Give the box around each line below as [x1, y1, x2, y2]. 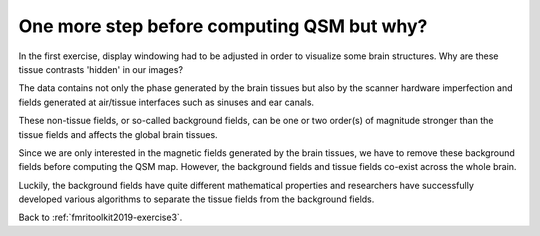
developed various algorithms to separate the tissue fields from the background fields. [18, 193, 375, 205]
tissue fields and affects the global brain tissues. [18, 128, 219, 140]
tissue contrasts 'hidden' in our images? [18, 63, 184, 75]
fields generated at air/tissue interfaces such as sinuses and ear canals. [18, 96, 315, 108]
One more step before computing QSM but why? [18, 15, 428, 37]
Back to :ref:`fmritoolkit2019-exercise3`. [18, 211, 183, 224]
